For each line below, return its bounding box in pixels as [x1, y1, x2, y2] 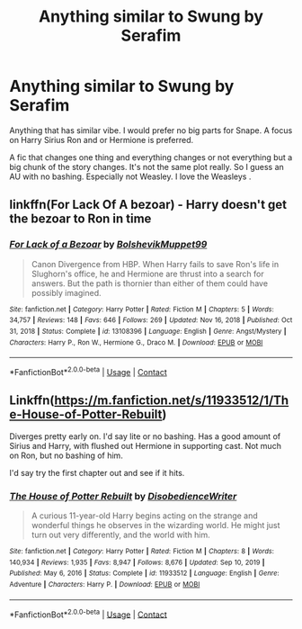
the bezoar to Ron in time [9, 211, 152, 227]
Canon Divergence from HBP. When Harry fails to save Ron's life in [31, 258, 280, 269]
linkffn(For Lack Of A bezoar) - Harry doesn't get [9, 197, 288, 212]
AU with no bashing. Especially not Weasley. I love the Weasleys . [9, 171, 252, 182]
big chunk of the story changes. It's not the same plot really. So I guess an [9, 161, 285, 172]
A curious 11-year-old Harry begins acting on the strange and [31, 510, 258, 521]
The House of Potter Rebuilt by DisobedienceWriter [9, 490, 237, 502]
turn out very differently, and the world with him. [31, 529, 211, 541]
